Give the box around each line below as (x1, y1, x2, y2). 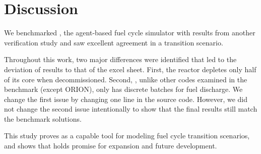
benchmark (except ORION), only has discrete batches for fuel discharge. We (4, 84, 243, 94)
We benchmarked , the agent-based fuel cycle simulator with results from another (4, 27, 255, 38)
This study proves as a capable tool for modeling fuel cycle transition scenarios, (4, 130, 250, 141)
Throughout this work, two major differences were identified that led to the (4, 54, 237, 65)
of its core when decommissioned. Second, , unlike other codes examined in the (4, 74, 247, 84)
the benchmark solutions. (4, 113, 82, 124)
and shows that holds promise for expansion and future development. (4, 140, 217, 151)
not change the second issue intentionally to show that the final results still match (4, 104, 257, 114)
